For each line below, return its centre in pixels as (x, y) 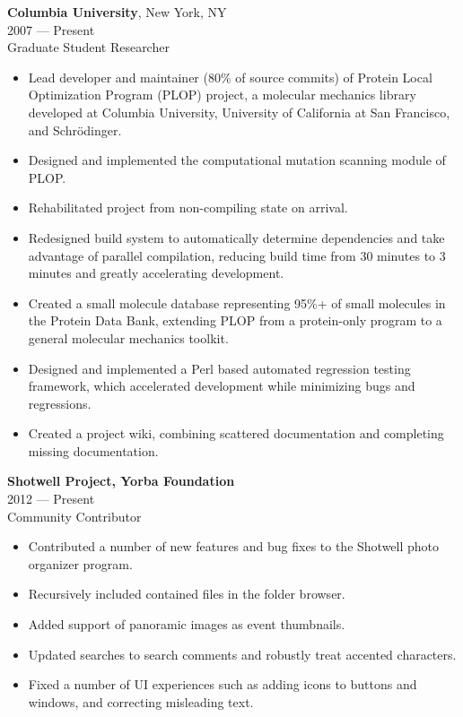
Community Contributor (74, 516)
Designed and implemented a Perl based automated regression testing (219, 368)
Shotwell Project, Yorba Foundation (121, 481)
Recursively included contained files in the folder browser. (187, 594)
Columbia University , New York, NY (117, 12)
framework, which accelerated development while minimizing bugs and (222, 386)
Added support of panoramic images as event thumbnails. (187, 624)
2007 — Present (51, 29)
